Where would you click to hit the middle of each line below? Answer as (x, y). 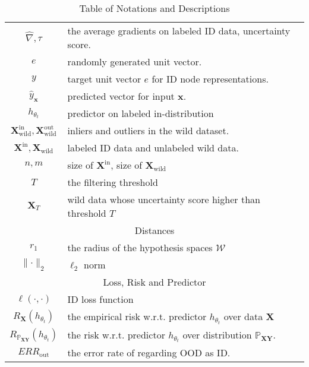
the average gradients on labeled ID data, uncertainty (179, 31)
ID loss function (100, 299)
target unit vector (104, 79)
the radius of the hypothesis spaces (140, 247)
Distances (154, 230)
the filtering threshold (113, 182)
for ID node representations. (210, 79)
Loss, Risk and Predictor (154, 282)
